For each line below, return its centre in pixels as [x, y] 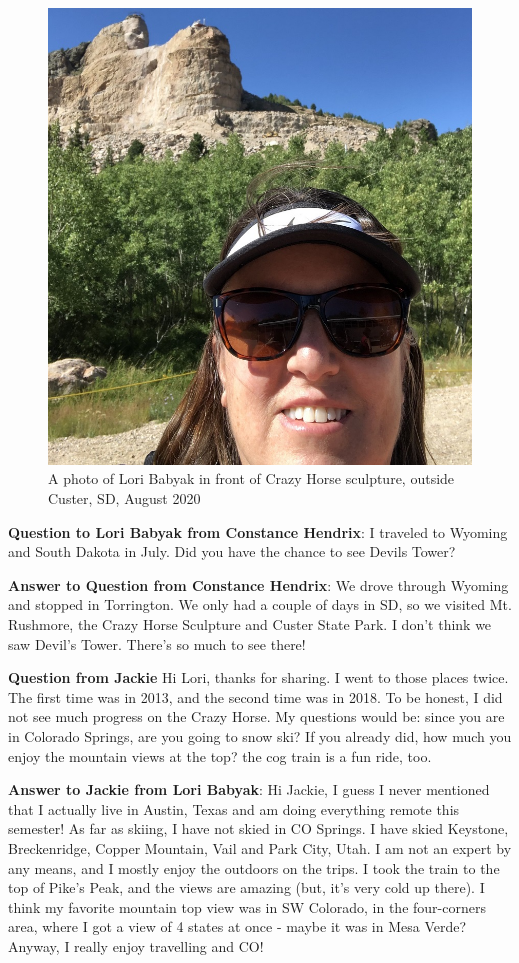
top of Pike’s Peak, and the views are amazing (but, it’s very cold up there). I [246, 887]
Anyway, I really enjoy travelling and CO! [136, 945]
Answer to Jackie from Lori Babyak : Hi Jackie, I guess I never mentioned [249, 789]
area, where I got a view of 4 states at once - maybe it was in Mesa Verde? [237, 926]
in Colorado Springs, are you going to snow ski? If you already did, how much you [260, 735]
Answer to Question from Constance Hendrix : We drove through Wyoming [258, 584]
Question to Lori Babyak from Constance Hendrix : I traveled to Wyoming [258, 531]
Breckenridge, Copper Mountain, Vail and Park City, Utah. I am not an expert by [260, 847]
